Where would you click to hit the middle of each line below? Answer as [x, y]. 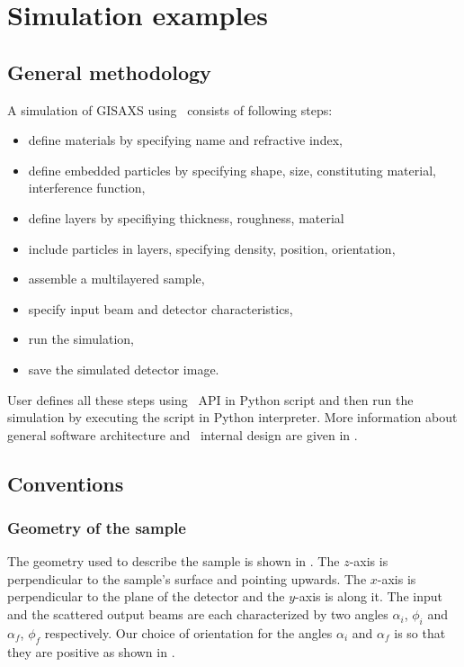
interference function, [87, 188]
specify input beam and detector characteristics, [161, 308]
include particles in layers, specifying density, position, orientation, [212, 248]
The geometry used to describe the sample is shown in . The [174, 561]
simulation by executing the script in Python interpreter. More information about [232, 417]
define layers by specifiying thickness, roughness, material [186, 217]
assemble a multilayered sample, [116, 279]
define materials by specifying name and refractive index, [185, 140]
